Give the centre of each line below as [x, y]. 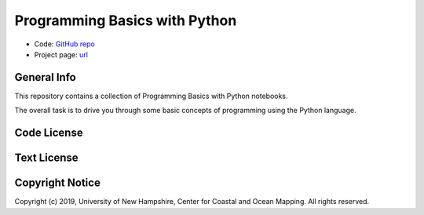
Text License [46, 158]
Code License [49, 133]
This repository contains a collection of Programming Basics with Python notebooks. [151, 96]
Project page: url [61, 54]
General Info [45, 77]
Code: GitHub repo [65, 44]
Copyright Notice [58, 183]
